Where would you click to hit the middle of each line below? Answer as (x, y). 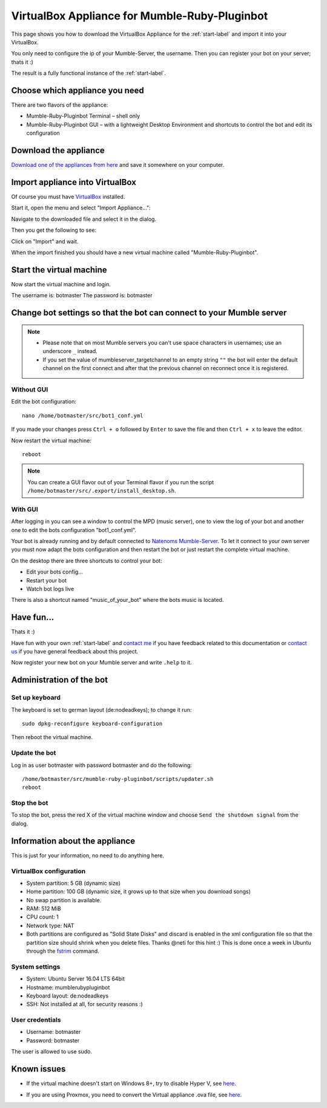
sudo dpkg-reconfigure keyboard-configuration (92, 723)
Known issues (38, 1069)
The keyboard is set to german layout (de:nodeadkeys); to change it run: (101, 709)
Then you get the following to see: (54, 230)
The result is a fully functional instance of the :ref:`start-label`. (89, 73)
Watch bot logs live (50, 589)
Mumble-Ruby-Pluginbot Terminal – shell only (83, 116)
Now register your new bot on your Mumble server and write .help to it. (101, 663)
